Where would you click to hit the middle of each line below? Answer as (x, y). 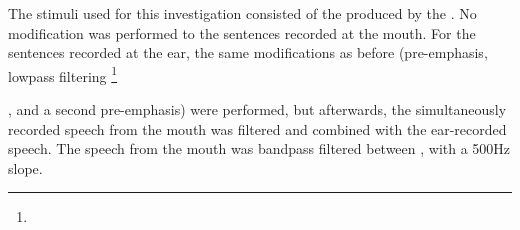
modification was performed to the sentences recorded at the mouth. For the (242, 32)
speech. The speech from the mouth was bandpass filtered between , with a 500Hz (259, 148)
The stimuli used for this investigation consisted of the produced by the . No (242, 13)
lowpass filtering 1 (63, 74)
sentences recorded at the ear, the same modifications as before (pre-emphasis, (248, 52)
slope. (25, 167)
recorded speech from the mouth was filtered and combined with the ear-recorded (257, 128)
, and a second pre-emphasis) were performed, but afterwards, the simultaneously (257, 109)
